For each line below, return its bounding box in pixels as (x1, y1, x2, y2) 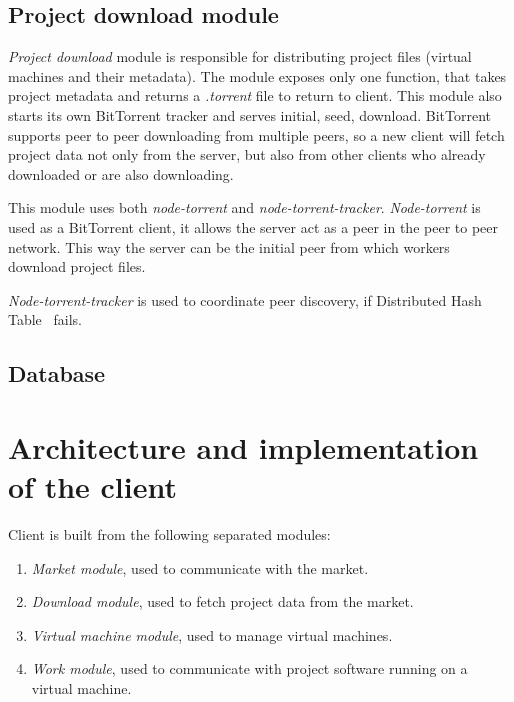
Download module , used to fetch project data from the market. (31, 591, 414, 612)
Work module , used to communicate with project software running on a (31, 658, 468, 679)
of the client (8, 466, 177, 507)
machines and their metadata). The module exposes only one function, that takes (8, 65, 507, 86)
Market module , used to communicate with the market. (31, 557, 369, 578)
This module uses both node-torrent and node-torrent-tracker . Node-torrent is (8, 197, 481, 218)
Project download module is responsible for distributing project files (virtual (8, 46, 472, 67)
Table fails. (8, 309, 82, 330)
